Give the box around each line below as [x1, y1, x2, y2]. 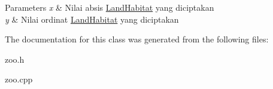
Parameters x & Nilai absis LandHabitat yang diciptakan [5, 1, 214, 13]
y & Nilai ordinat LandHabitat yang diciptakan [5, 13, 179, 25]
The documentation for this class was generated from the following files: [5, 33, 269, 45]
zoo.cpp [5, 73, 33, 85]
